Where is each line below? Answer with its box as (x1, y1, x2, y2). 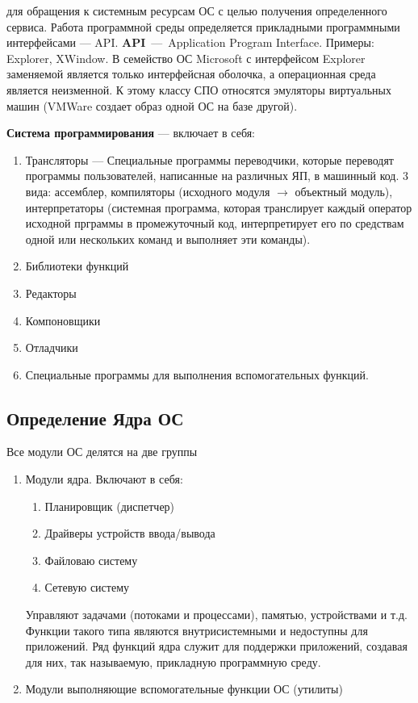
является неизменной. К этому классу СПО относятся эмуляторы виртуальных (6, 81, 391, 98)
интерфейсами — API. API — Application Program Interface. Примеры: (6, 34, 374, 51)
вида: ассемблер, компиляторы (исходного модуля (25, 182, 270, 199)
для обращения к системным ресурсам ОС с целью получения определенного (6, 2, 387, 19)
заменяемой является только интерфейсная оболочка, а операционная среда (6, 65, 376, 82)
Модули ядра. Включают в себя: (25, 471, 183, 487)
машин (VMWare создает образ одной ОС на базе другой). (6, 97, 298, 114)
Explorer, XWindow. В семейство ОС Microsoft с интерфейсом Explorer (6, 49, 366, 66)
